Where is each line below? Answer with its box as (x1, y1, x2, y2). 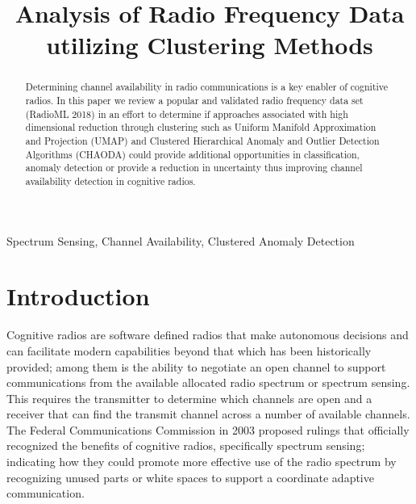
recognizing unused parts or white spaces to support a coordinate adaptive (6, 468, 374, 485)
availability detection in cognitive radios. (25, 174, 196, 187)
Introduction (6, 279, 150, 313)
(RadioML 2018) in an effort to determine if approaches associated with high (25, 107, 348, 120)
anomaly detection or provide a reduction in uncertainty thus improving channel (25, 161, 363, 174)
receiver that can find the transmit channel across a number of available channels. (6, 405, 410, 422)
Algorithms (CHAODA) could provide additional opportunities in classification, (25, 147, 360, 161)
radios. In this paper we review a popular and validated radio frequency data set (25, 94, 364, 107)
